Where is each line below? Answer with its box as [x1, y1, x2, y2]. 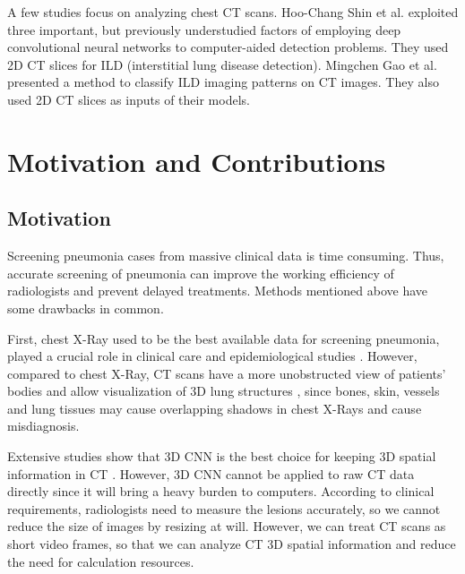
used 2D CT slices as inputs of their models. [7, 90, 250, 108]
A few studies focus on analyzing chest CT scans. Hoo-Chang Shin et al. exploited [7, 3, 459, 21]
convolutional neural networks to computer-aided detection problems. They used [7, 38, 449, 56]
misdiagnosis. [7, 416, 80, 435]
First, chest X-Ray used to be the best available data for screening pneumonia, [7, 329, 440, 347]
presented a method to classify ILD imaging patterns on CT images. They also [7, 73, 439, 91]
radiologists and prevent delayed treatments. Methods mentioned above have [7, 281, 428, 300]
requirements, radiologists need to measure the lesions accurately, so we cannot [7, 499, 441, 518]
